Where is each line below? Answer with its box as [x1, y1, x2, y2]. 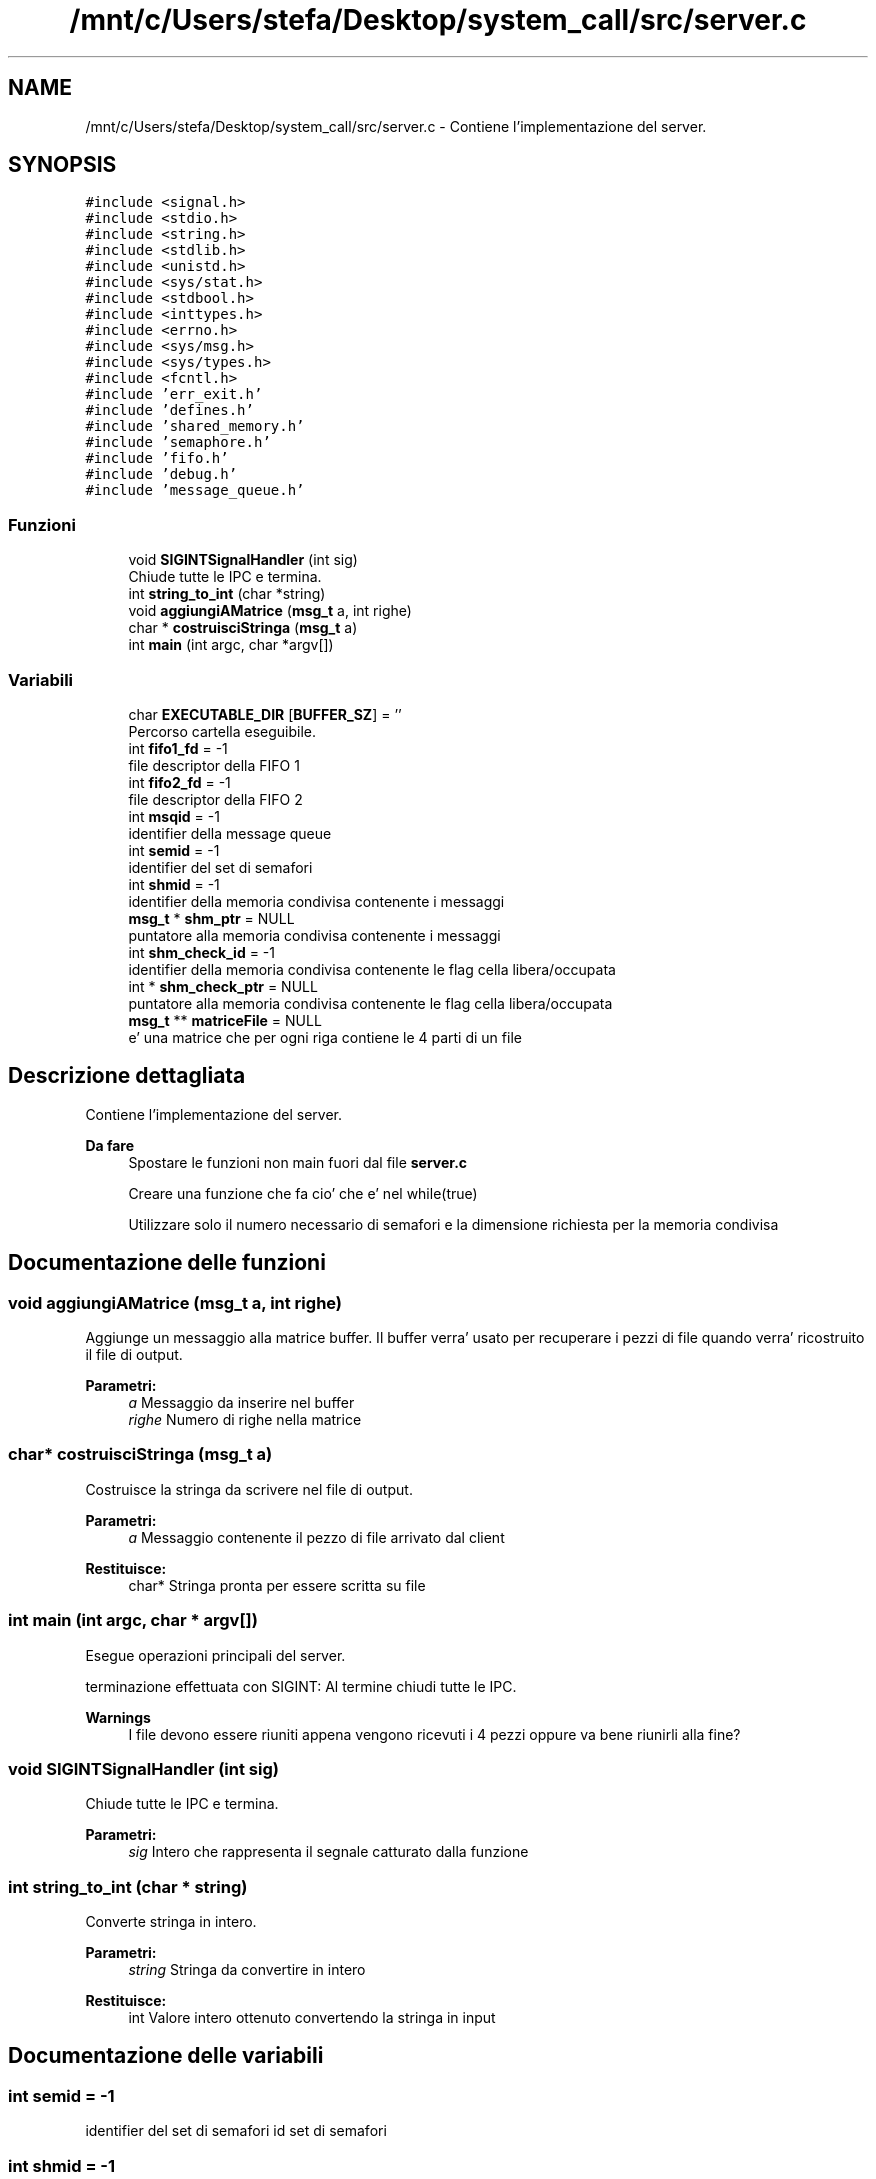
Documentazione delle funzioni [8, 1250, 326, 1276]
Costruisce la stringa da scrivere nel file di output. [85, 1480, 413, 1498]
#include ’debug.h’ [85, 466, 238, 483]
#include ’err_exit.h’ [85, 386, 263, 403]
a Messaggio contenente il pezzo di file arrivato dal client [128, 1528, 505, 1546]
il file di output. [85, 1346, 183, 1363]
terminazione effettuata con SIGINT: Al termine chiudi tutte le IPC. [85, 1677, 517, 1695]
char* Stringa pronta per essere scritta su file [128, 1576, 426, 1594]
